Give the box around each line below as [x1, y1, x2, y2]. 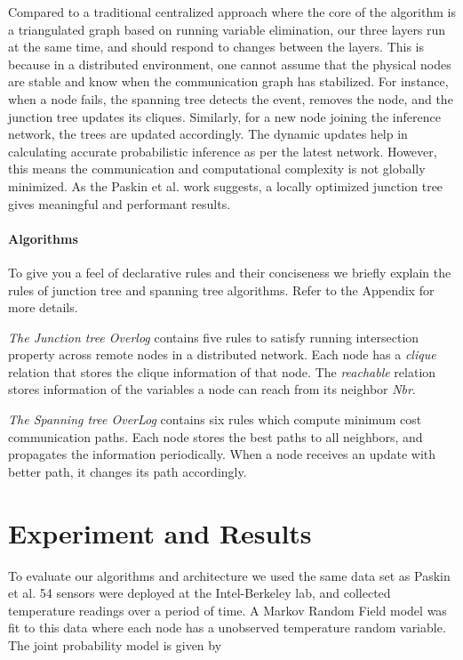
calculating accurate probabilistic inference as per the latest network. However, [8, 141, 437, 160]
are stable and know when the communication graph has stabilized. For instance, [8, 72, 449, 91]
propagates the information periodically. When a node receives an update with [8, 445, 436, 463]
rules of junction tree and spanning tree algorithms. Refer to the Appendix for [8, 280, 435, 299]
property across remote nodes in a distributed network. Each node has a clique [8, 345, 436, 364]
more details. [8, 298, 78, 317]
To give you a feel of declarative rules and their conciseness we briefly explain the [8, 262, 451, 281]
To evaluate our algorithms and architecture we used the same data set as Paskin [8, 566, 451, 584]
